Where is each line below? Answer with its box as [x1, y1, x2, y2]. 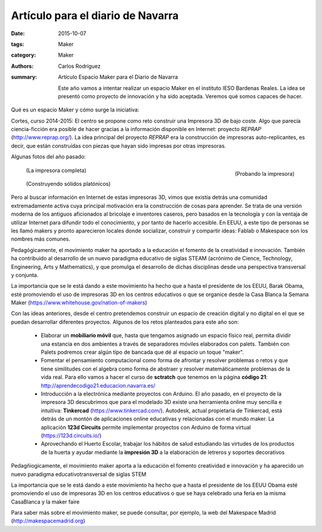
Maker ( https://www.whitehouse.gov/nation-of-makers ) [11, 299, 147, 306]
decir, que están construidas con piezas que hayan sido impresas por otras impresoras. [11, 142, 227, 149]
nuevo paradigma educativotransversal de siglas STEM [11, 471, 147, 478]
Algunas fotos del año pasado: [11, 153, 86, 160]
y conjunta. [11, 271, 39, 278]
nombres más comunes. [11, 235, 71, 242]
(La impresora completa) [26, 167, 86, 174]
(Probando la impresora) [234, 170, 295, 178]
